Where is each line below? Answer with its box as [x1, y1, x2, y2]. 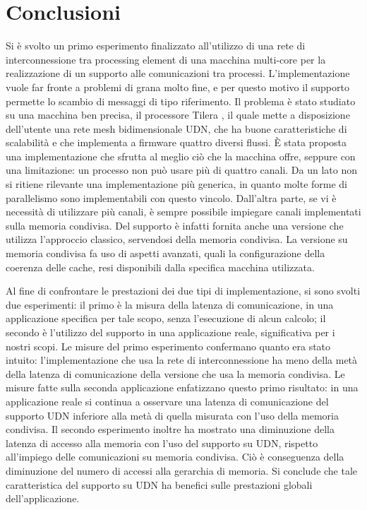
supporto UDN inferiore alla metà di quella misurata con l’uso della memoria [6, 408, 339, 422]
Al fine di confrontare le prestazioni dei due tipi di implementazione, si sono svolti [6, 283, 361, 298]
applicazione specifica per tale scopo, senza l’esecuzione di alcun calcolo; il [6, 311, 326, 326]
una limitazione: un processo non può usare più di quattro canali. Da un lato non [6, 162, 357, 177]
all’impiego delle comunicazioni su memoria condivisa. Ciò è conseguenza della [6, 449, 344, 464]
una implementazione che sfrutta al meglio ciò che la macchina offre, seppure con [6, 148, 356, 163]
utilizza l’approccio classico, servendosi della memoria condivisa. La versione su [6, 232, 348, 247]
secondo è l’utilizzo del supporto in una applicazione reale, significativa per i [6, 325, 335, 339]
